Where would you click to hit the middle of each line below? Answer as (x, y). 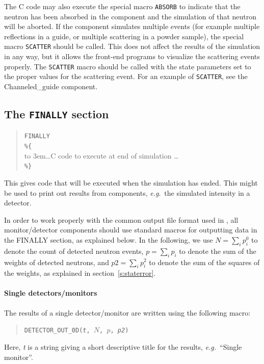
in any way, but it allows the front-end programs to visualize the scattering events (132, 56)
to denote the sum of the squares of (204, 262)
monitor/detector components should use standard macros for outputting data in (131, 230)
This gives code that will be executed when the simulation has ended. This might (131, 182)
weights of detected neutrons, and (57, 262)
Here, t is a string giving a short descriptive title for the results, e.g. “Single (123, 346)
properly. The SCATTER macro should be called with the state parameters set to (128, 66)
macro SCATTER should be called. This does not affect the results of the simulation (132, 46)
